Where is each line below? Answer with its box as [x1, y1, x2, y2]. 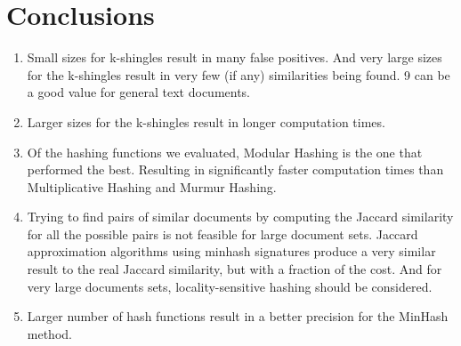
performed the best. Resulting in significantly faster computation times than [27, 160, 444, 179]
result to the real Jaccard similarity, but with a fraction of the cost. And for [27, 260, 442, 278]
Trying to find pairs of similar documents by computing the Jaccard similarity [27, 207, 454, 226]
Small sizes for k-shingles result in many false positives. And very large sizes [27, 48, 442, 67]
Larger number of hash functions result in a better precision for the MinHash [27, 307, 449, 326]
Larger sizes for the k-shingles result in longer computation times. [27, 112, 385, 131]
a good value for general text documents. [27, 83, 251, 101]
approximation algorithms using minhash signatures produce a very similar [27, 242, 436, 261]
